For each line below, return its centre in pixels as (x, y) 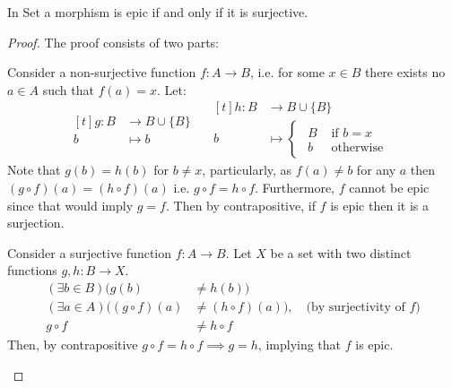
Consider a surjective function (90, 252)
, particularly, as (247, 170)
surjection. (36, 223)
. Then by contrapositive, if (240, 205)
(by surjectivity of (356, 308)
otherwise (357, 147)
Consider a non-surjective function (102, 72)
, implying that (300, 345)
